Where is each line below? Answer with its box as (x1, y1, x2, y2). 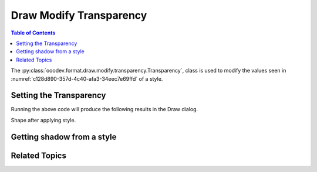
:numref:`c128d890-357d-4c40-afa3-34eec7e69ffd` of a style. (11, 75, 163, 82)
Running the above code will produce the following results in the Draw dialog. (11, 106, 198, 113)
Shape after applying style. (11, 116, 76, 123)
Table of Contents (11, 29, 56, 36)
